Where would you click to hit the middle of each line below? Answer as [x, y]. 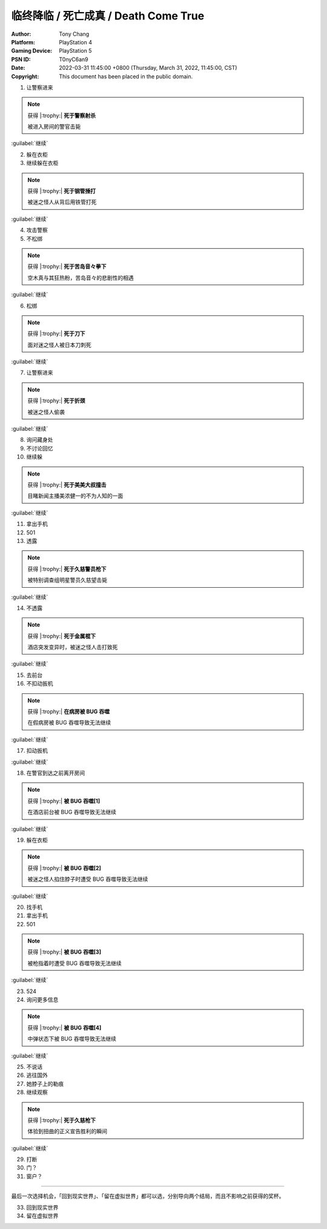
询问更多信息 [42, 1000]
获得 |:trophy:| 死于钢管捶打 [62, 191]
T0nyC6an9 [74, 59]
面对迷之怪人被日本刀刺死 [59, 345]
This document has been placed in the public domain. [126, 76]
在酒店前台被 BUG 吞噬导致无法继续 [72, 812]
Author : [21, 34]
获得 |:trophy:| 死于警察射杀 [62, 115]
